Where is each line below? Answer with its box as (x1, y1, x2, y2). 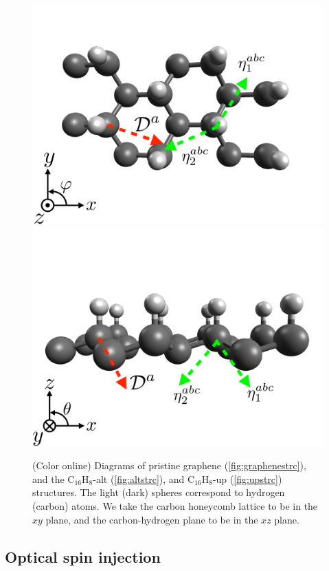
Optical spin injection (5, 546, 161, 567)
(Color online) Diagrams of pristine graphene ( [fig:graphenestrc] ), (32, 458, 306, 473)
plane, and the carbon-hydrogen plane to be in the (45, 512, 258, 526)
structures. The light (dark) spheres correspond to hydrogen (32, 485, 285, 499)
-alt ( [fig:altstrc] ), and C (93, 471, 195, 486)
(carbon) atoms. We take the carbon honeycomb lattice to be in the (32, 498, 318, 513)
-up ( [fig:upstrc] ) (212, 471, 282, 486)
